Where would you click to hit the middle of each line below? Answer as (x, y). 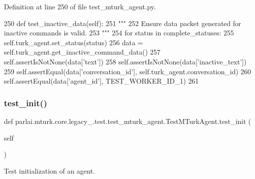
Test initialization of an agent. (49, 170)
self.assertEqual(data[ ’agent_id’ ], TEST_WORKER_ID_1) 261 (101, 81)
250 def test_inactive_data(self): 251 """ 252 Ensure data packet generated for (123, 23)
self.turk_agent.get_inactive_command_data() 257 (82, 52)
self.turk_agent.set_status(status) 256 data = (74, 42)
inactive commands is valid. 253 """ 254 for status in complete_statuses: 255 (119, 33)
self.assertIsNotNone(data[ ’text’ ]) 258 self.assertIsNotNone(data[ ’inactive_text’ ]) (125, 61)
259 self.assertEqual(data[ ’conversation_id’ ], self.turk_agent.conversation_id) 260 (127, 71)
